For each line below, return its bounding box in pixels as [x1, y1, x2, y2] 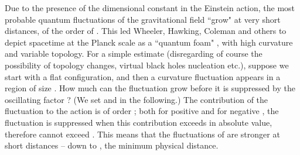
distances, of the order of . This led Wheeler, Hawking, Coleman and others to [5, 25, 287, 37]
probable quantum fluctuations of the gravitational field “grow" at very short [5, 13, 281, 25]
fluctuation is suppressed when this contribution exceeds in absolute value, [5, 116, 272, 128]
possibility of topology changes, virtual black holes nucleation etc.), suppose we [5, 58, 289, 71]
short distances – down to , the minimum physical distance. [5, 139, 219, 151]
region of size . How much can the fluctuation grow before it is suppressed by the [5, 82, 295, 94]
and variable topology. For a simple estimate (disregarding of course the [5, 47, 262, 60]
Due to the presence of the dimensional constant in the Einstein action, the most [5, 2, 295, 13]
